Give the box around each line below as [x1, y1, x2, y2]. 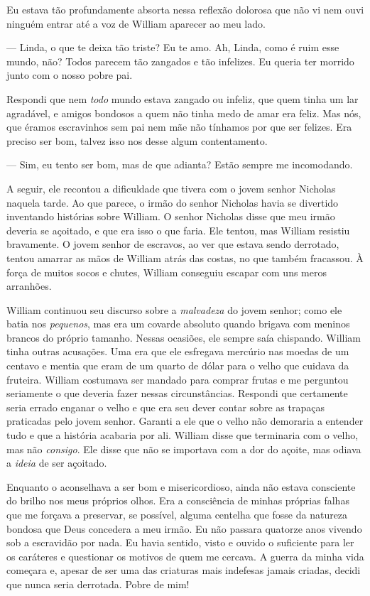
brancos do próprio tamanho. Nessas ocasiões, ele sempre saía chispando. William [6, 330, 361, 345]
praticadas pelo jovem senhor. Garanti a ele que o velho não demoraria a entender [6, 413, 364, 428]
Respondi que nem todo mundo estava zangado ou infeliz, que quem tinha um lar [6, 91, 359, 106]
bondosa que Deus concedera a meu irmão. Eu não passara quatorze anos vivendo [6, 521, 362, 536]
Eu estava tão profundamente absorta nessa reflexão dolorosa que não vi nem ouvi [6, 2, 364, 16]
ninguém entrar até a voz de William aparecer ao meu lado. [6, 16, 266, 31]
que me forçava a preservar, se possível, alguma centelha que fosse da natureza [6, 507, 348, 521]
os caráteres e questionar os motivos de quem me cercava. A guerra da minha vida [6, 548, 364, 563]
